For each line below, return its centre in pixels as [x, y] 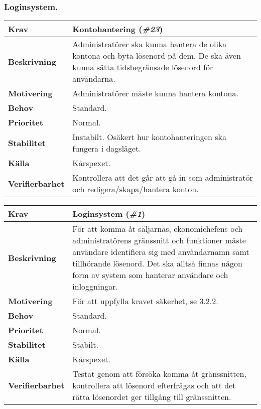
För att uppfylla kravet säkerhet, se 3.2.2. [145, 301]
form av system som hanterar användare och [150, 275]
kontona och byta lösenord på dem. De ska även [157, 56]
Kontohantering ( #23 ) [118, 29]
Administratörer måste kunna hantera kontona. [155, 93]
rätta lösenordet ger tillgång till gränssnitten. [152, 397]
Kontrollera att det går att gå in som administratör [163, 178]
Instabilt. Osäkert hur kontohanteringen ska [149, 137]
